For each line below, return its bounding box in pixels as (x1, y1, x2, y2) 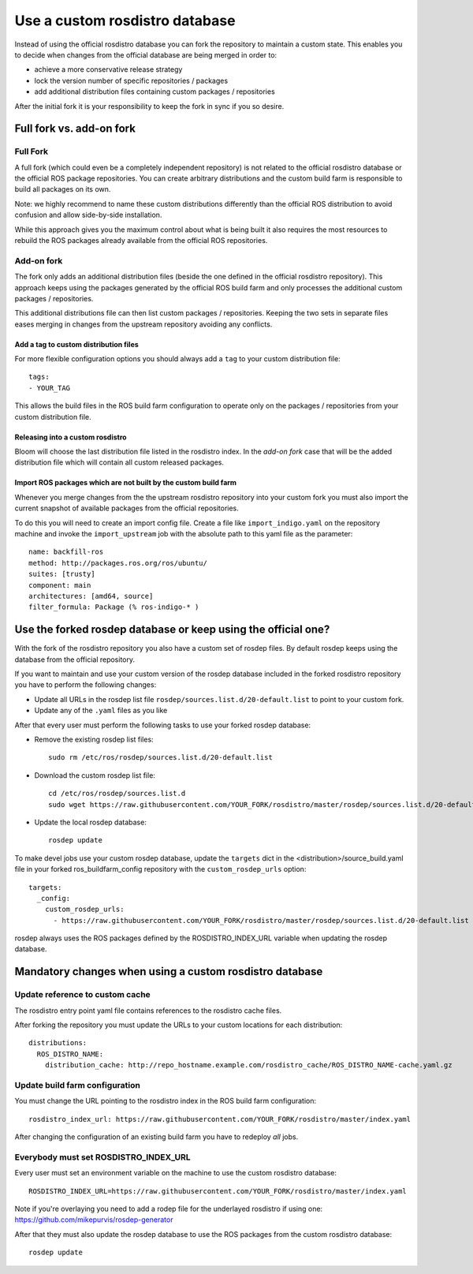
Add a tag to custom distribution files (14, 339, 140, 349)
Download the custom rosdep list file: (34, 770, 155, 780)
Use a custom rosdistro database (14, 12, 236, 29)
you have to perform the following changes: (14, 680, 157, 689)
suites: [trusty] (28, 570, 95, 579)
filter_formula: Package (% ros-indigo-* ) (28, 603, 199, 611)
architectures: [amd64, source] (28, 592, 154, 600)
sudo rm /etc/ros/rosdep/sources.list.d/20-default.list (48, 753, 274, 762)
